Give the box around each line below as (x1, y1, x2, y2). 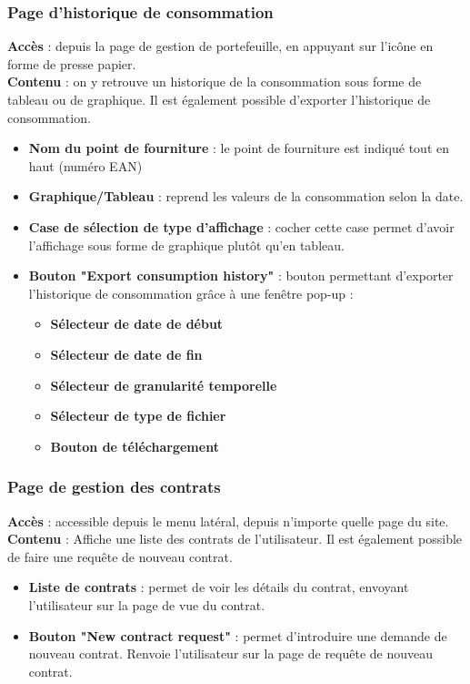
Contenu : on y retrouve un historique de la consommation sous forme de (7, 72, 422, 91)
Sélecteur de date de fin (50, 344, 203, 363)
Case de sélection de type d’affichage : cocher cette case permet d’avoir (28, 217, 455, 236)
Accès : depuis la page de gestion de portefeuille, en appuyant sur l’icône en (7, 36, 434, 56)
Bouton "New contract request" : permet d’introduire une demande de (28, 626, 447, 645)
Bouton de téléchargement (50, 436, 219, 455)
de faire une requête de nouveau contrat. (7, 546, 233, 566)
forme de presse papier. (7, 54, 136, 73)
